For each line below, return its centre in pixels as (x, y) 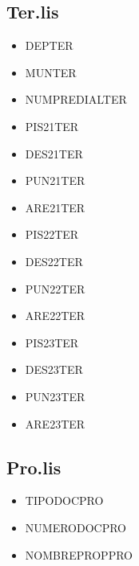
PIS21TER (52, 126)
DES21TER (54, 153)
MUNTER (51, 72)
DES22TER (54, 261)
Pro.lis (34, 467)
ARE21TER (55, 207)
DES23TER (54, 369)
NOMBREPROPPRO (79, 554)
